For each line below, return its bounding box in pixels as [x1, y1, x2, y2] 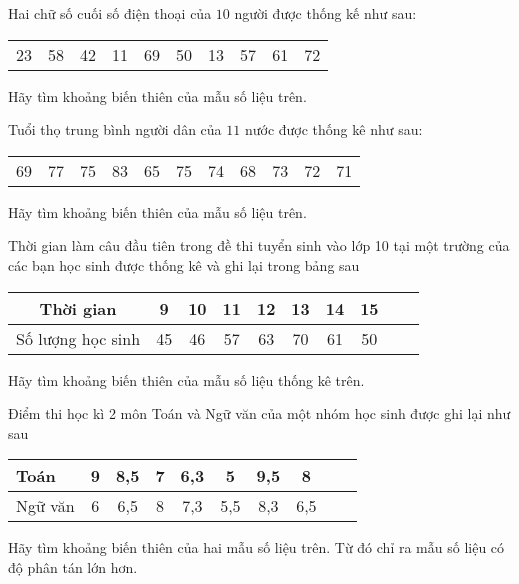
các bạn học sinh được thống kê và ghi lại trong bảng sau [8, 254, 360, 275]
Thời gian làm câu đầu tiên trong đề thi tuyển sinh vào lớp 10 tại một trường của [8, 235, 510, 256]
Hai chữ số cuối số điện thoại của [8, 3, 212, 23]
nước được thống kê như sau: [244, 119, 423, 140]
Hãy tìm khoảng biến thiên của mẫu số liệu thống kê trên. [8, 369, 365, 390]
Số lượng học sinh [16, 326, 141, 350]
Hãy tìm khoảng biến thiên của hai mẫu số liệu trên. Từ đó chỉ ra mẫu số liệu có [8, 537, 505, 558]
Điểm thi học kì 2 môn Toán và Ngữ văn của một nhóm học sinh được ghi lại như [8, 403, 511, 424]
